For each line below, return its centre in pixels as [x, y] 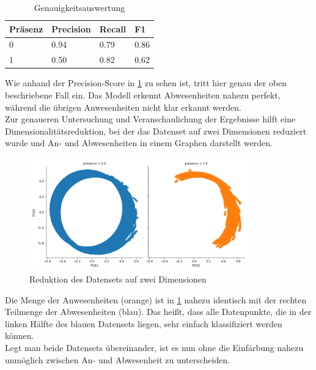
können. [20, 335]
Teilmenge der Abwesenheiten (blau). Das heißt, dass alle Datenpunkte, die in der [158, 312]
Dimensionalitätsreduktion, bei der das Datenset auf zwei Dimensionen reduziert [156, 131]
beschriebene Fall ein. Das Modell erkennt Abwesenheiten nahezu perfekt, [143, 94]
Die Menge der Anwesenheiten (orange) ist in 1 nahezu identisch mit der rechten [156, 299]
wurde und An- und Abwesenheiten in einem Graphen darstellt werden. [139, 143]
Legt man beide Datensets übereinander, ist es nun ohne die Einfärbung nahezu [154, 347]
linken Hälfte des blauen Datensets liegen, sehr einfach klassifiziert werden [144, 323]
